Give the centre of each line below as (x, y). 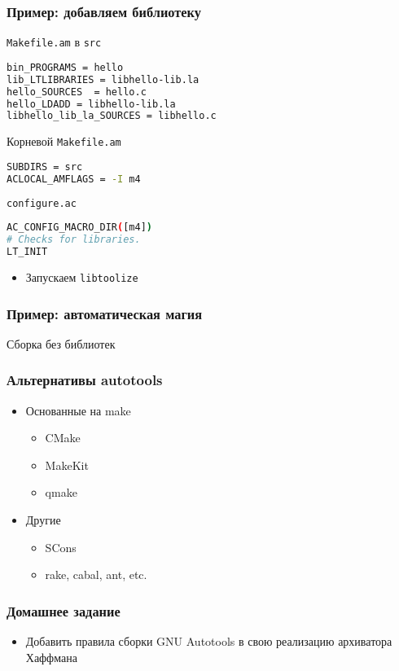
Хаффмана (51, 657)
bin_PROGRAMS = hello (65, 67)
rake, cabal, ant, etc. (96, 575)
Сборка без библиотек (61, 343)
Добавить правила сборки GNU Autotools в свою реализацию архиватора (209, 641)
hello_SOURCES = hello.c (77, 92)
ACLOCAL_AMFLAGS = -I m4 (74, 179)
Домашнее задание (64, 610)
